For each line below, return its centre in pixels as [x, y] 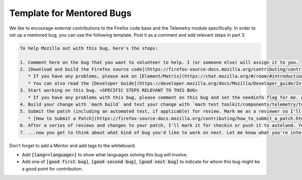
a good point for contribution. [52, 168]
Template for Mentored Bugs [70, 13]
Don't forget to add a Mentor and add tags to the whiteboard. [72, 145]
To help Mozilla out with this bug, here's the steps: [89, 48]
